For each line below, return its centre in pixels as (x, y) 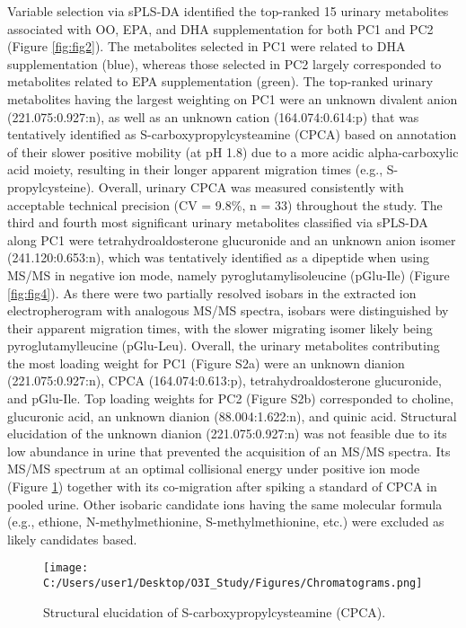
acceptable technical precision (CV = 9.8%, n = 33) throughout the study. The (225, 204)
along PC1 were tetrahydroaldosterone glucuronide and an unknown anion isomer (232, 239)
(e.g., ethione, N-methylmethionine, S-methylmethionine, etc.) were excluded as (226, 522)
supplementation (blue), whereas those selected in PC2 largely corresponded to (224, 63)
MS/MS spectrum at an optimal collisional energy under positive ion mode (214, 469)
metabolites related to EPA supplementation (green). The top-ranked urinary (220, 81)
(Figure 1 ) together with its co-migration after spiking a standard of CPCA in (222, 486)
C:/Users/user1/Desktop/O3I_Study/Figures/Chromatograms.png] (233, 584)
